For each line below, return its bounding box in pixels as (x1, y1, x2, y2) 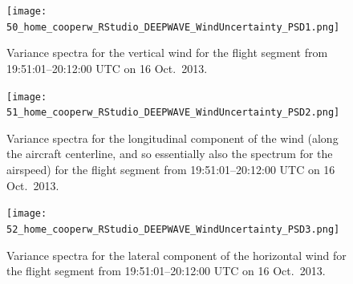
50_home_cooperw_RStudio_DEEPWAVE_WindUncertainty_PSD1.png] (6, 21, 340, 33)
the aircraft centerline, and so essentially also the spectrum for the (6, 145, 333, 162)
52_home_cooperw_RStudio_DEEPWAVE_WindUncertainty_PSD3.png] (6, 223, 340, 235)
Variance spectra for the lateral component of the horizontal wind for (6, 246, 347, 263)
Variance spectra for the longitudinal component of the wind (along (6, 129, 339, 146)
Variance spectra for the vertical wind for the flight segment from (6, 44, 328, 61)
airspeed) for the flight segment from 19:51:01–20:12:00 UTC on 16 (6, 161, 335, 177)
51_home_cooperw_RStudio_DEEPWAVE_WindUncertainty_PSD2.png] (6, 107, 340, 119)
